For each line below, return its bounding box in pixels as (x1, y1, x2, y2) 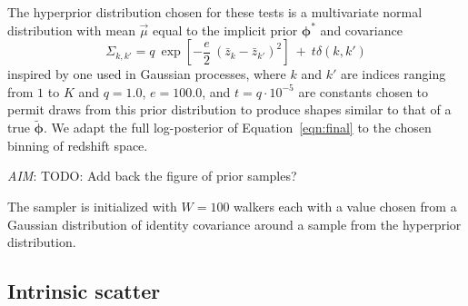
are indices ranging (340, 64, 446, 84)
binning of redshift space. (7, 135, 148, 154)
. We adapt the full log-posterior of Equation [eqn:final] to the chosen (44, 118, 432, 137)
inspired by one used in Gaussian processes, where (7, 64, 286, 84)
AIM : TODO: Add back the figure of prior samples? (7, 166, 297, 185)
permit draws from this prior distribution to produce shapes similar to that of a (7, 100, 452, 119)
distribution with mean (7, 20, 135, 39)
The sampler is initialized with (7, 196, 177, 215)
